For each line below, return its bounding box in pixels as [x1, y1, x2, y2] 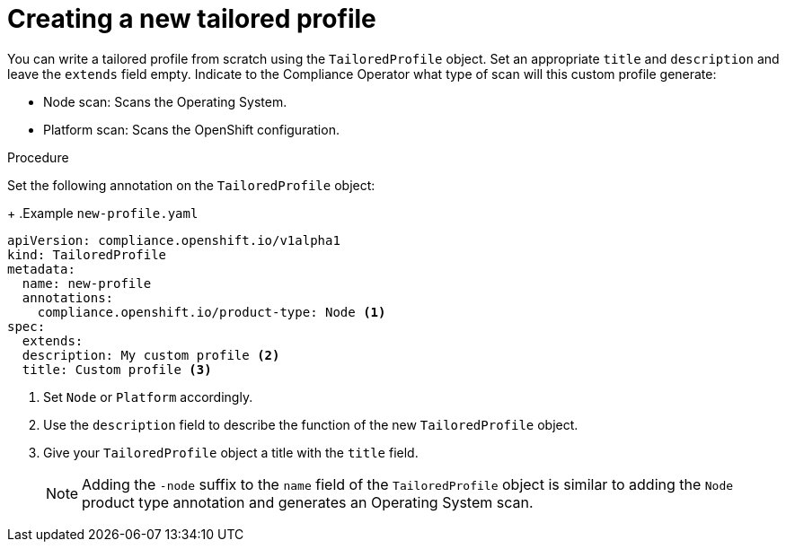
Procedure [7, 149, 69, 165]
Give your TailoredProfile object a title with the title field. [43, 444, 419, 460]
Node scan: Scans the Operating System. [43, 93, 287, 109]
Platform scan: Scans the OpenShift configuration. [43, 121, 340, 137]
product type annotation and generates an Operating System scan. [82, 492, 534, 511]
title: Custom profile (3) [22, 362, 212, 377]
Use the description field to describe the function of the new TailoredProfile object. [43, 416, 578, 432]
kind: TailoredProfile [7, 247, 167, 262]
